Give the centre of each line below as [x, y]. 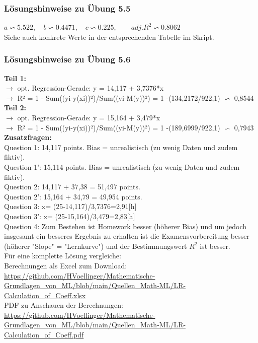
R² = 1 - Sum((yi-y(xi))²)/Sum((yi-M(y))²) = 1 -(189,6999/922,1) [119, 127]
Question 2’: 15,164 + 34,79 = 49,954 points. [73, 196]
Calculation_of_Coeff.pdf [44, 335]
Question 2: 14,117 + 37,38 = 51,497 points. [72, 187]
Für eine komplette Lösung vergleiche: [63, 256]
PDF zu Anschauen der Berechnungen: [64, 305]
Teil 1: [15, 78]
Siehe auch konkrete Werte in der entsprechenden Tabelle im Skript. [109, 37]
